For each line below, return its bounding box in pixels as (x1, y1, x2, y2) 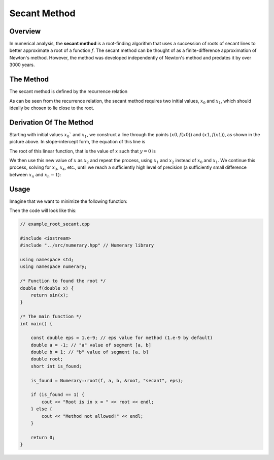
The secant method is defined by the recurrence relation (9, 88, 128, 95)
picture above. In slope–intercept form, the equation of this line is (9, 139, 146, 145)
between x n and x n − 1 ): (9, 171, 61, 179)
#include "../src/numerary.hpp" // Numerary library (20, 242, 154, 249)
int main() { (20, 321, 53, 326)
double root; (30, 356, 63, 362)
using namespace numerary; (20, 264, 87, 269)
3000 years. (9, 62, 35, 68)
